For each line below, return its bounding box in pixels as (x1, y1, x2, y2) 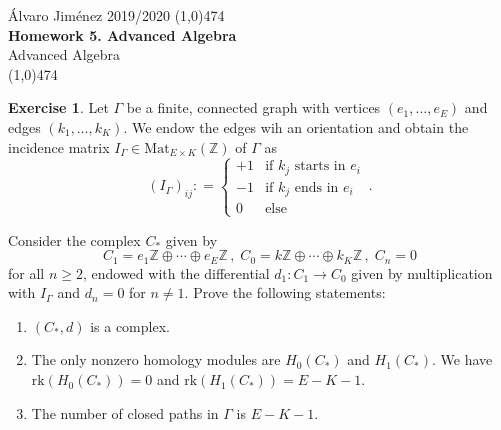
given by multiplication (351, 262, 493, 283)
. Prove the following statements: (184, 282, 386, 303)
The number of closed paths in (31, 402, 219, 423)
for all (8, 262, 45, 283)
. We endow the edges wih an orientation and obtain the (123, 116, 469, 137)
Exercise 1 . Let (8, 97, 109, 118)
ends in (294, 180, 339, 195)
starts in (294, 159, 346, 174)
